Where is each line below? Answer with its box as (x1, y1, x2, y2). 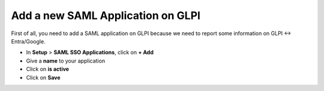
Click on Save (26, 74, 61, 81)
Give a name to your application (26, 57, 105, 64)
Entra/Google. (11, 37, 46, 45)
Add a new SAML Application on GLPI (11, 9, 201, 22)
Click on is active (26, 65, 69, 73)
